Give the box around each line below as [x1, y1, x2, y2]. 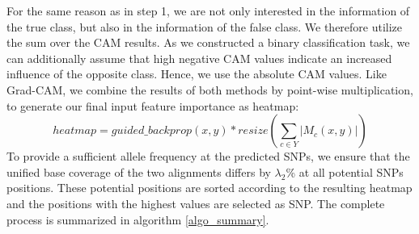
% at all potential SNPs [286, 163, 404, 180]
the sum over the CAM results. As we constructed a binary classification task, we [6, 34, 410, 51]
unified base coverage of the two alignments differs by [6, 163, 271, 180]
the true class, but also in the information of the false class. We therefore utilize [6, 18, 403, 35]
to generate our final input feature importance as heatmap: [6, 97, 299, 114]
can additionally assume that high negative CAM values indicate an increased [6, 49, 392, 66]
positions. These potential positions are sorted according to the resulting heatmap [6, 179, 413, 196]
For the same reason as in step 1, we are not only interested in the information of [6, 2, 410, 19]
